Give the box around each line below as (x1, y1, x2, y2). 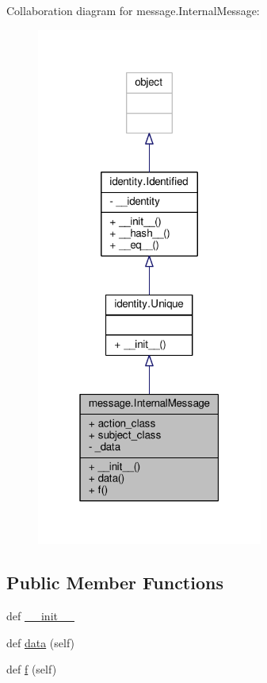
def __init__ (6, 608, 74, 624)
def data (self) (6, 634, 75, 650)
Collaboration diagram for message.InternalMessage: (6, 2, 260, 18)
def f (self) (6, 661, 57, 677)
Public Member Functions (6, 570, 223, 595)
